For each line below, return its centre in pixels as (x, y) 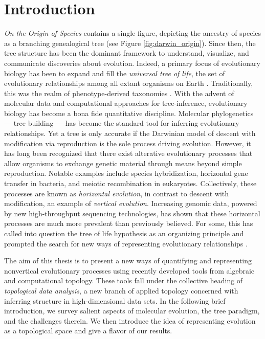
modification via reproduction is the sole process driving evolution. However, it (128, 143)
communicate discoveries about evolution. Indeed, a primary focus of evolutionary (132, 63)
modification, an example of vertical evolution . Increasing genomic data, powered (131, 203)
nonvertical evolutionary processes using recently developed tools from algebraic (129, 270)
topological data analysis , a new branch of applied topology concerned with (121, 290)
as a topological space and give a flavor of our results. (88, 331)
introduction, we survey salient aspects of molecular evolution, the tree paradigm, (132, 311)
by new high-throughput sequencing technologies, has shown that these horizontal (132, 213)
